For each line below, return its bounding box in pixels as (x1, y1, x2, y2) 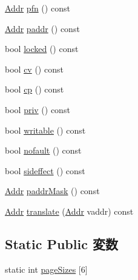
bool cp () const (5, 83, 64, 96)
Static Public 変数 (5, 234, 118, 253)
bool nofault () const (5, 144, 82, 157)
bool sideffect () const (5, 164, 85, 177)
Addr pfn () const (5, 2, 70, 14)
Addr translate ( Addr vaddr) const (5, 204, 134, 217)
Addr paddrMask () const (5, 184, 100, 197)
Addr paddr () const (5, 22, 80, 34)
